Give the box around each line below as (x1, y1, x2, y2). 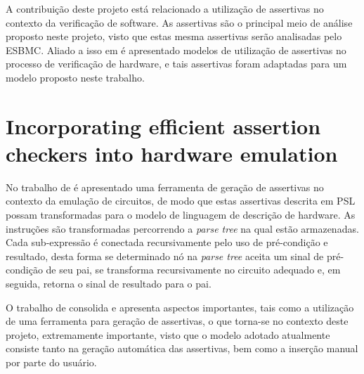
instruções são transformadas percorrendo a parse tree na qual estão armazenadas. (6, 221, 359, 236)
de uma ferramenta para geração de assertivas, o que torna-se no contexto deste (6, 314, 349, 328)
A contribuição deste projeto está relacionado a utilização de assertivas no (6, 1, 324, 15)
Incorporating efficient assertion (6, 111, 321, 140)
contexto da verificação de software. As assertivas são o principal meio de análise (6, 15, 353, 30)
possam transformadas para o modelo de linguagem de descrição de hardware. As (6, 207, 356, 222)
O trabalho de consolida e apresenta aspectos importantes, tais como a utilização (6, 299, 354, 314)
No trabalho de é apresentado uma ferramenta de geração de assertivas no (6, 179, 324, 194)
